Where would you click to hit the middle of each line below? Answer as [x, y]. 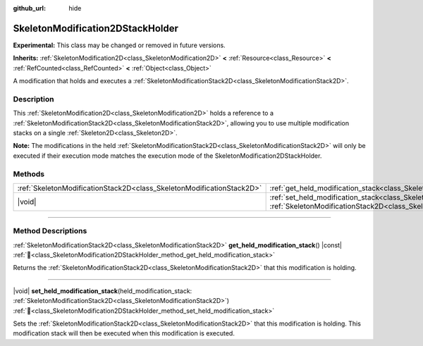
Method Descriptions [50, 231]
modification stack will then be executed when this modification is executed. [124, 333]
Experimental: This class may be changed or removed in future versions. [119, 45]
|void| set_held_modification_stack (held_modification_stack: [103, 291]
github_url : [29, 8]
